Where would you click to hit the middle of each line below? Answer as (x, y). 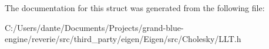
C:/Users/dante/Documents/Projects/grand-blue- (94, 27)
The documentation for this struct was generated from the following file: (135, 8)
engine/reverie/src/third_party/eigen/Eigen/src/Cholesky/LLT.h (123, 39)
